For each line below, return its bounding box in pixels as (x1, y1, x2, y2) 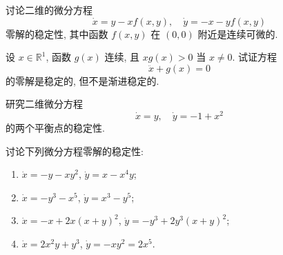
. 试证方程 (232, 50, 277, 64)
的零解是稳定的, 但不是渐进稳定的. (6, 73, 159, 88)
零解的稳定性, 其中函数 (6, 26, 108, 41)
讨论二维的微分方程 (6, 3, 92, 17)
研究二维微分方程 (6, 96, 83, 111)
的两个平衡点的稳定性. (6, 121, 105, 135)
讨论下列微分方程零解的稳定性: (6, 143, 144, 158)
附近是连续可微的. (197, 26, 278, 41)
